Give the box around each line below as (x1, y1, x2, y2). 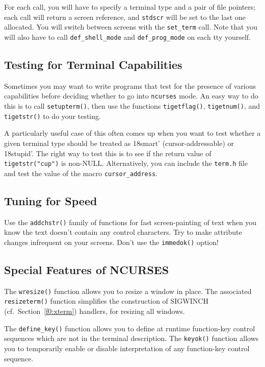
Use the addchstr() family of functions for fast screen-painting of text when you (4, 216, 257, 227)
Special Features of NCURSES (4, 261, 169, 277)
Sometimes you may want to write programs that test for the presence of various (4, 80, 256, 91)
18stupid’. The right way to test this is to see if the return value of (4, 148, 211, 158)
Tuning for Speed (4, 192, 97, 208)
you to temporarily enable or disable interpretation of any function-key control (4, 342, 250, 353)
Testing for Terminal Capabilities (4, 56, 182, 72)
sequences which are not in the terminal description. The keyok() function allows (4, 333, 259, 344)
